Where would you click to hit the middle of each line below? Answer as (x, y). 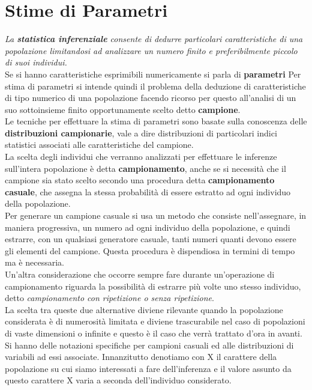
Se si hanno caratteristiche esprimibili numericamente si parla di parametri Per (153, 74)
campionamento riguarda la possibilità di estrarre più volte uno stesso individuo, (153, 286)
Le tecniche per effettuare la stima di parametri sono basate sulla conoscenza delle (156, 121)
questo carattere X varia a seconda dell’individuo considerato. (118, 380)
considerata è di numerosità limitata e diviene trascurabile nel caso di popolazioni (155, 321)
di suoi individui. (36, 62)
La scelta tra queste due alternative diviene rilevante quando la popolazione (144, 309)
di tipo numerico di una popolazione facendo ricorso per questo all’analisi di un (151, 98)
